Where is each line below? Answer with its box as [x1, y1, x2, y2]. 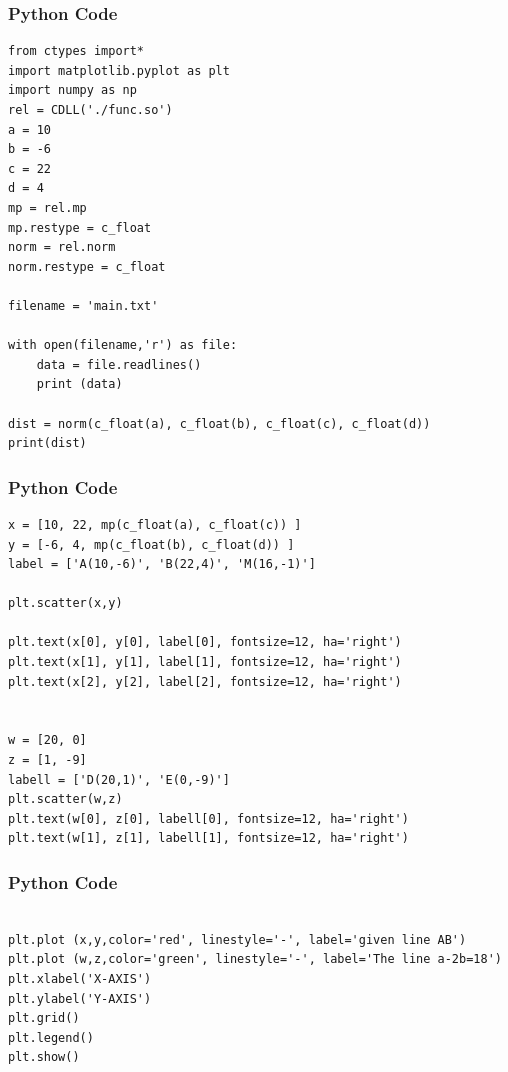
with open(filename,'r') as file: [8, 338, 238, 353]
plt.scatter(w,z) [8, 792, 123, 807]
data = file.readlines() [36, 357, 202, 372]
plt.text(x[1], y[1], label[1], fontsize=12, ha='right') [8, 655, 402, 670]
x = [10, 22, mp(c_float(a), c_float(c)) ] [8, 517, 302, 532]
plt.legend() [8, 1030, 94, 1045]
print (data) [36, 377, 123, 392]
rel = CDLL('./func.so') [8, 103, 173, 117]
